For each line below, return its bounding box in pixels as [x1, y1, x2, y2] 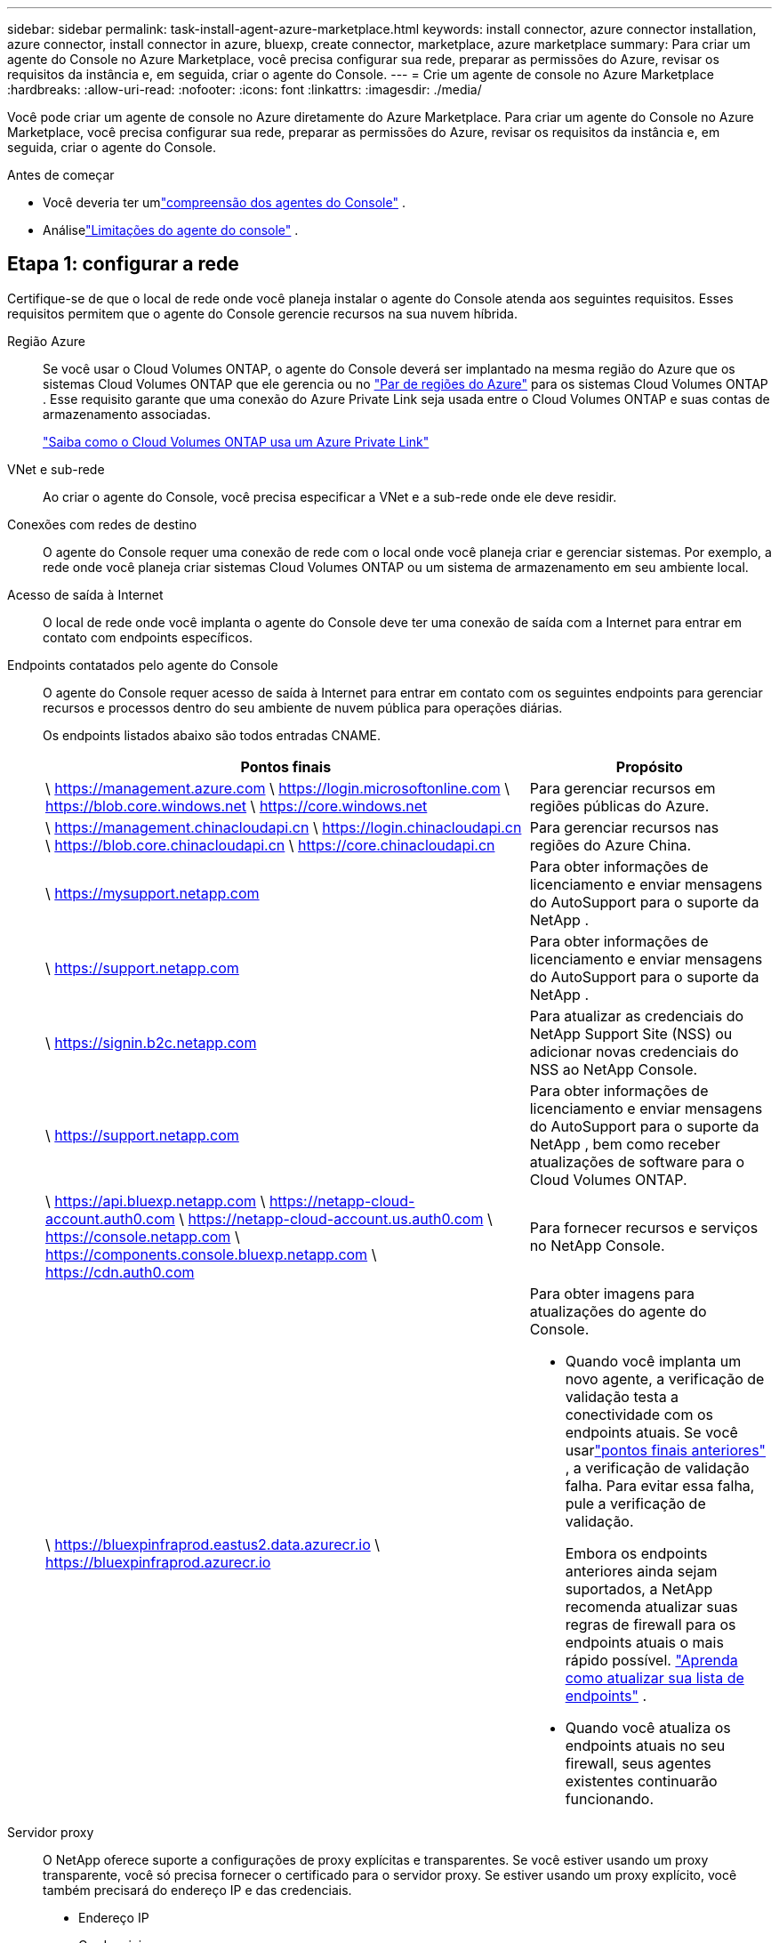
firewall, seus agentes [565, 1754, 711, 1772]
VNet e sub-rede [7, 461, 105, 477]
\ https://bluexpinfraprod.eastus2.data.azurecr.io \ [45, 1535, 381, 1553]
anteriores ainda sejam [565, 1561, 718, 1580]
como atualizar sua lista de [565, 1668, 744, 1687]
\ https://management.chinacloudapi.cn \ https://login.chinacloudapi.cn [45, 818, 522, 836]
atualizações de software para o [529, 1152, 745, 1171]
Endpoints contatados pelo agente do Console [7, 657, 278, 673]
